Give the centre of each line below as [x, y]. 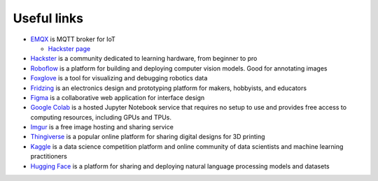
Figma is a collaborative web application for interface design [118, 97]
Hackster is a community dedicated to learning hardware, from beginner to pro [144, 59]
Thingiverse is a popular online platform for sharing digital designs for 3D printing [148, 137]
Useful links [48, 18]
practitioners [49, 157]
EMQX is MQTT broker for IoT [73, 39]
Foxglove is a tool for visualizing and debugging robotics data [119, 78]
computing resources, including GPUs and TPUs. [101, 117]
